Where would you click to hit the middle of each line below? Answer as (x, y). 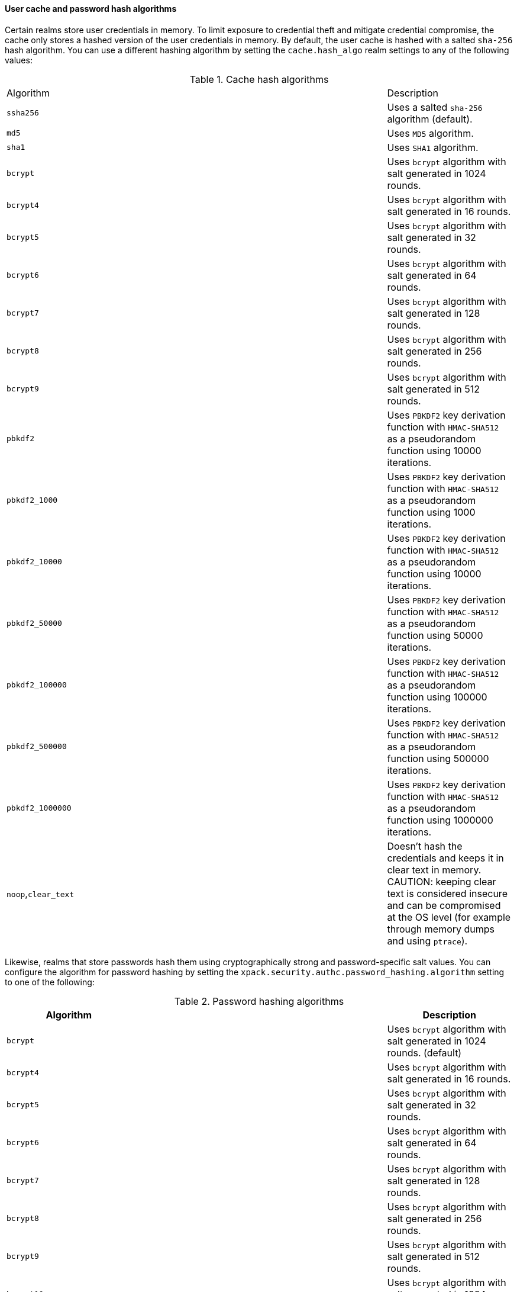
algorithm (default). (430, 119)
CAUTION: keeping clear (442, 881)
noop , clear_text (41, 893)
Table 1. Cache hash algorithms (259, 79)
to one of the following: (50, 982)
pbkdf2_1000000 (39, 808)
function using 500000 (438, 758)
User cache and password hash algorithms (91, 9)
